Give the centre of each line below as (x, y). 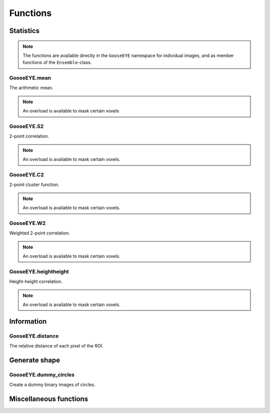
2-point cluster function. (34, 184)
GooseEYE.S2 (26, 126)
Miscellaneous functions (49, 399)
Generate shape (35, 360)
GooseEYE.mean (30, 78)
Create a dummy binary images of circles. (52, 384)
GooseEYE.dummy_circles (42, 374)
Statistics (24, 31)
